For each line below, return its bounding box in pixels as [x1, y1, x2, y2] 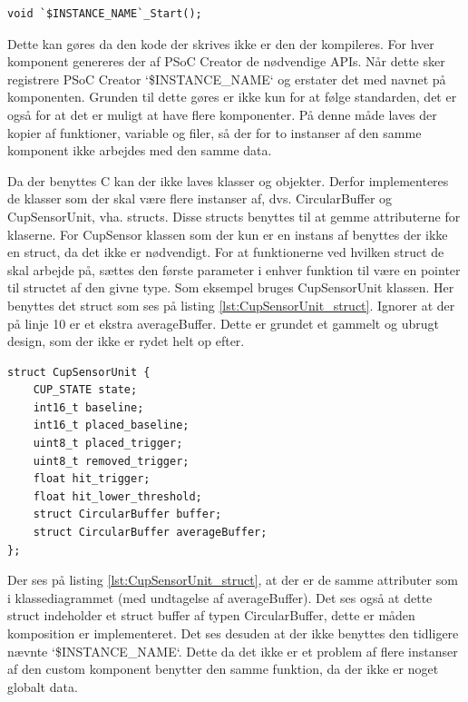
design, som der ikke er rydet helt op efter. [7, 331, 245, 351]
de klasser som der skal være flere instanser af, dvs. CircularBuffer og [7, 189, 393, 208]
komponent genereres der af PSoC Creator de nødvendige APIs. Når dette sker [7, 52, 445, 71]
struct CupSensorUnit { [7, 365, 151, 379]
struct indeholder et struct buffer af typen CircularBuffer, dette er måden [7, 606, 415, 625]
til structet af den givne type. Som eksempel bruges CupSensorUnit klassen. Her [7, 278, 454, 297]
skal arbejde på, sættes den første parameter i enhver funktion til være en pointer [7, 260, 461, 279]
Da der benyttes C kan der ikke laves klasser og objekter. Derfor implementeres [7, 171, 449, 190]
